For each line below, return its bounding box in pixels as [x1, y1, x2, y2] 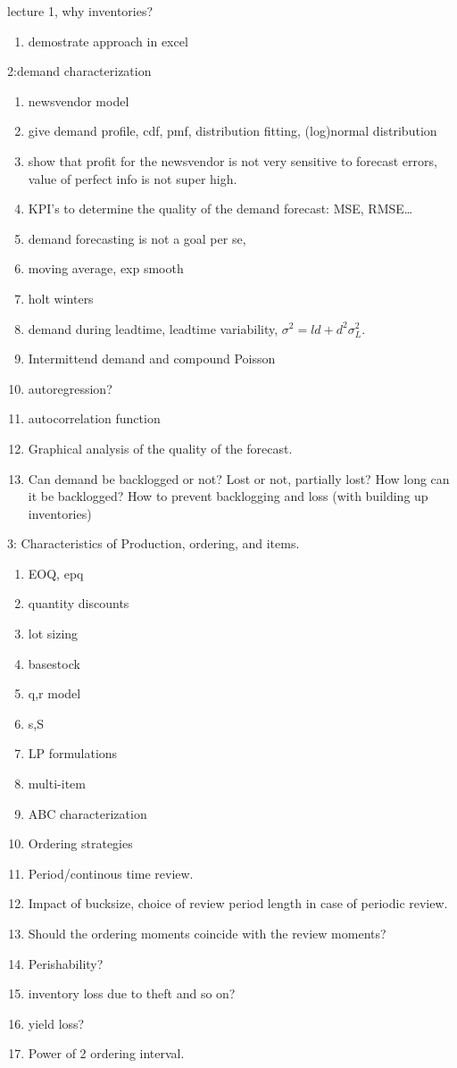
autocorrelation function [28, 409, 161, 428]
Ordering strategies [28, 834, 133, 853]
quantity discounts [28, 594, 129, 613]
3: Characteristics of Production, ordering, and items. [7, 534, 300, 553]
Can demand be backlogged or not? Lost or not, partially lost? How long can [28, 469, 450, 488]
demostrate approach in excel [28, 31, 188, 50]
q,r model [28, 684, 81, 703]
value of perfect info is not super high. [28, 169, 237, 188]
